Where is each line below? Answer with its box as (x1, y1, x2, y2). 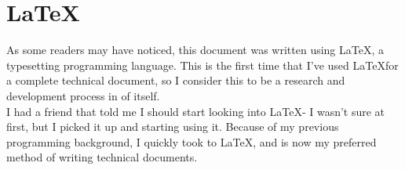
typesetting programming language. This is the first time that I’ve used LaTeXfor (6, 56, 399, 73)
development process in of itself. (6, 87, 160, 103)
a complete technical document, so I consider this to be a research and (6, 72, 345, 89)
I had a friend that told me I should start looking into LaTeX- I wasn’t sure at (6, 103, 385, 119)
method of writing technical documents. (6, 149, 198, 165)
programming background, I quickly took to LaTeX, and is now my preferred (6, 133, 377, 150)
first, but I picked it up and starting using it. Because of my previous (6, 118, 339, 135)
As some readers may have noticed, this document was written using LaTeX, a (6, 42, 384, 58)
